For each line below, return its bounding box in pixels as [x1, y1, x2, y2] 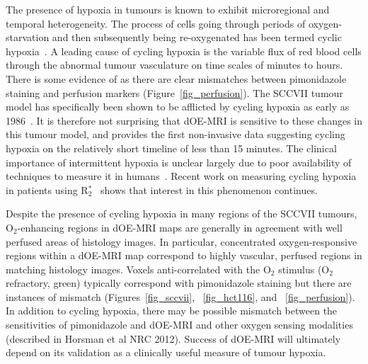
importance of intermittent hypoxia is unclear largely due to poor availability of [6, 154, 352, 169]
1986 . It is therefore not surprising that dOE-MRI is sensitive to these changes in [6, 113, 362, 127]
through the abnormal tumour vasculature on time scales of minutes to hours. [6, 57, 343, 72]
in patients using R [6, 182, 88, 197]
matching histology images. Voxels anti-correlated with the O [6, 261, 271, 276]
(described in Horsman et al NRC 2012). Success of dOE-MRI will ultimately [6, 331, 341, 346]
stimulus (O [278, 261, 330, 276]
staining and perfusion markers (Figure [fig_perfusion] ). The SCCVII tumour [6, 85, 343, 100]
